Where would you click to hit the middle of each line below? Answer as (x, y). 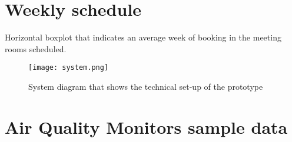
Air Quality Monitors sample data (146, 126)
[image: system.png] (69, 68)
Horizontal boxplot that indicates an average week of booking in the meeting (143, 37)
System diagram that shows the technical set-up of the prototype (146, 86)
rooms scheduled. (36, 48)
